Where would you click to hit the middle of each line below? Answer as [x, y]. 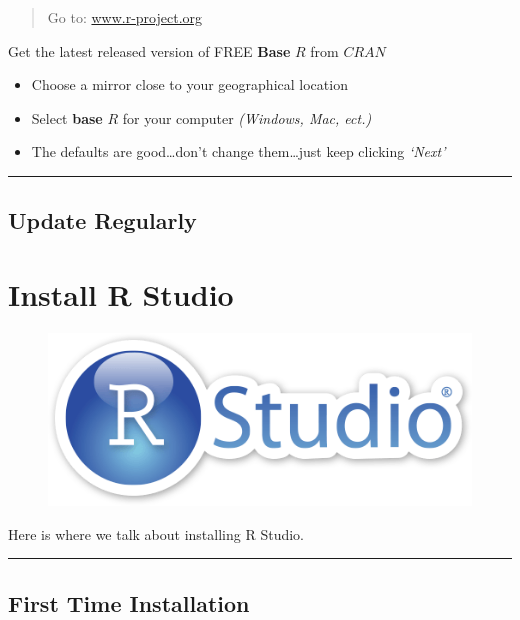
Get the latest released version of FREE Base [149, 50]
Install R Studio [121, 293]
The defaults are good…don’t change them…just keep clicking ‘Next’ [238, 151]
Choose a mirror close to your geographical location [189, 84]
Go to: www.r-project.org [125, 17]
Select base [67, 117]
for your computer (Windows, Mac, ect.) [247, 117]
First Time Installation [129, 602]
